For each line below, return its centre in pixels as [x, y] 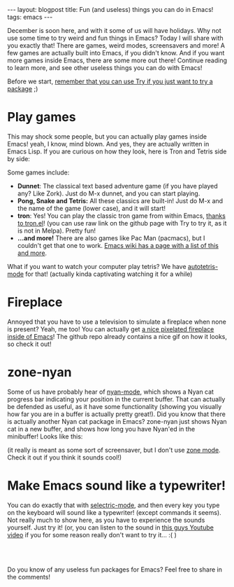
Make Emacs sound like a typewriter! [116, 485]
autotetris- [203, 266]
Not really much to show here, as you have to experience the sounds [106, 520]
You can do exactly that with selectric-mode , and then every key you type [114, 505]
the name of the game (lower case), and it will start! [92, 208]
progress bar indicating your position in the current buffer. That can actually [116, 399]
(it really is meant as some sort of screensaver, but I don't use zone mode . [114, 450]
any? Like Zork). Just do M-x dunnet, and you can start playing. [109, 193]
